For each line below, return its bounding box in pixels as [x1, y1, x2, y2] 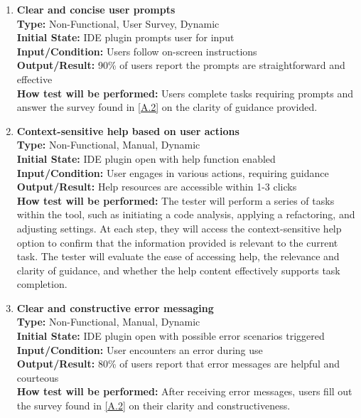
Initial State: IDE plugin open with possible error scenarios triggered [16, 328, 325, 343]
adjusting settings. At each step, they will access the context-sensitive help [16, 220, 342, 235]
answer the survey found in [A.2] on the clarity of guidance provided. [16, 100, 318, 114]
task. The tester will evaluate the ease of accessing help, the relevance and [16, 249, 340, 264]
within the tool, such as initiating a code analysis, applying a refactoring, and [16, 207, 355, 222]
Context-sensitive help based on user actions [16, 123, 239, 138]
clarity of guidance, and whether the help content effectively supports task [16, 262, 340, 277]
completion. [16, 277, 68, 291]
